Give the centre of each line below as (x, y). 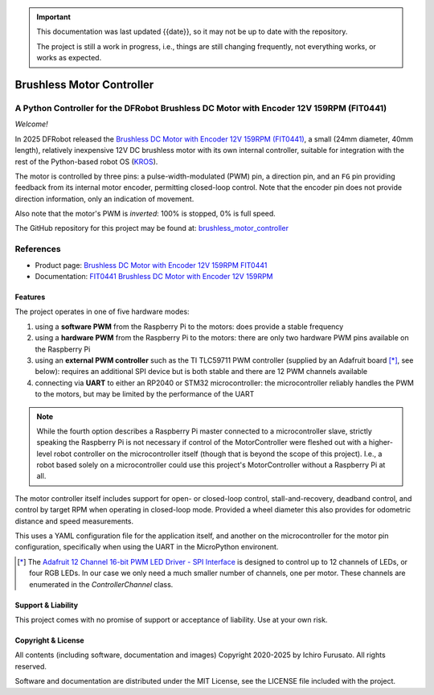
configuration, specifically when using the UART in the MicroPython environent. (147, 547)
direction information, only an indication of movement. (104, 199)
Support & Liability (47, 605)
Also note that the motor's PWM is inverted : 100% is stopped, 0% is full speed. (145, 214)
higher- (381, 442)
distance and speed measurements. (74, 521)
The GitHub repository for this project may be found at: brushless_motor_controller (152, 228)
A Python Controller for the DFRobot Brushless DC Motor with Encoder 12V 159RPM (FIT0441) (201, 108)
